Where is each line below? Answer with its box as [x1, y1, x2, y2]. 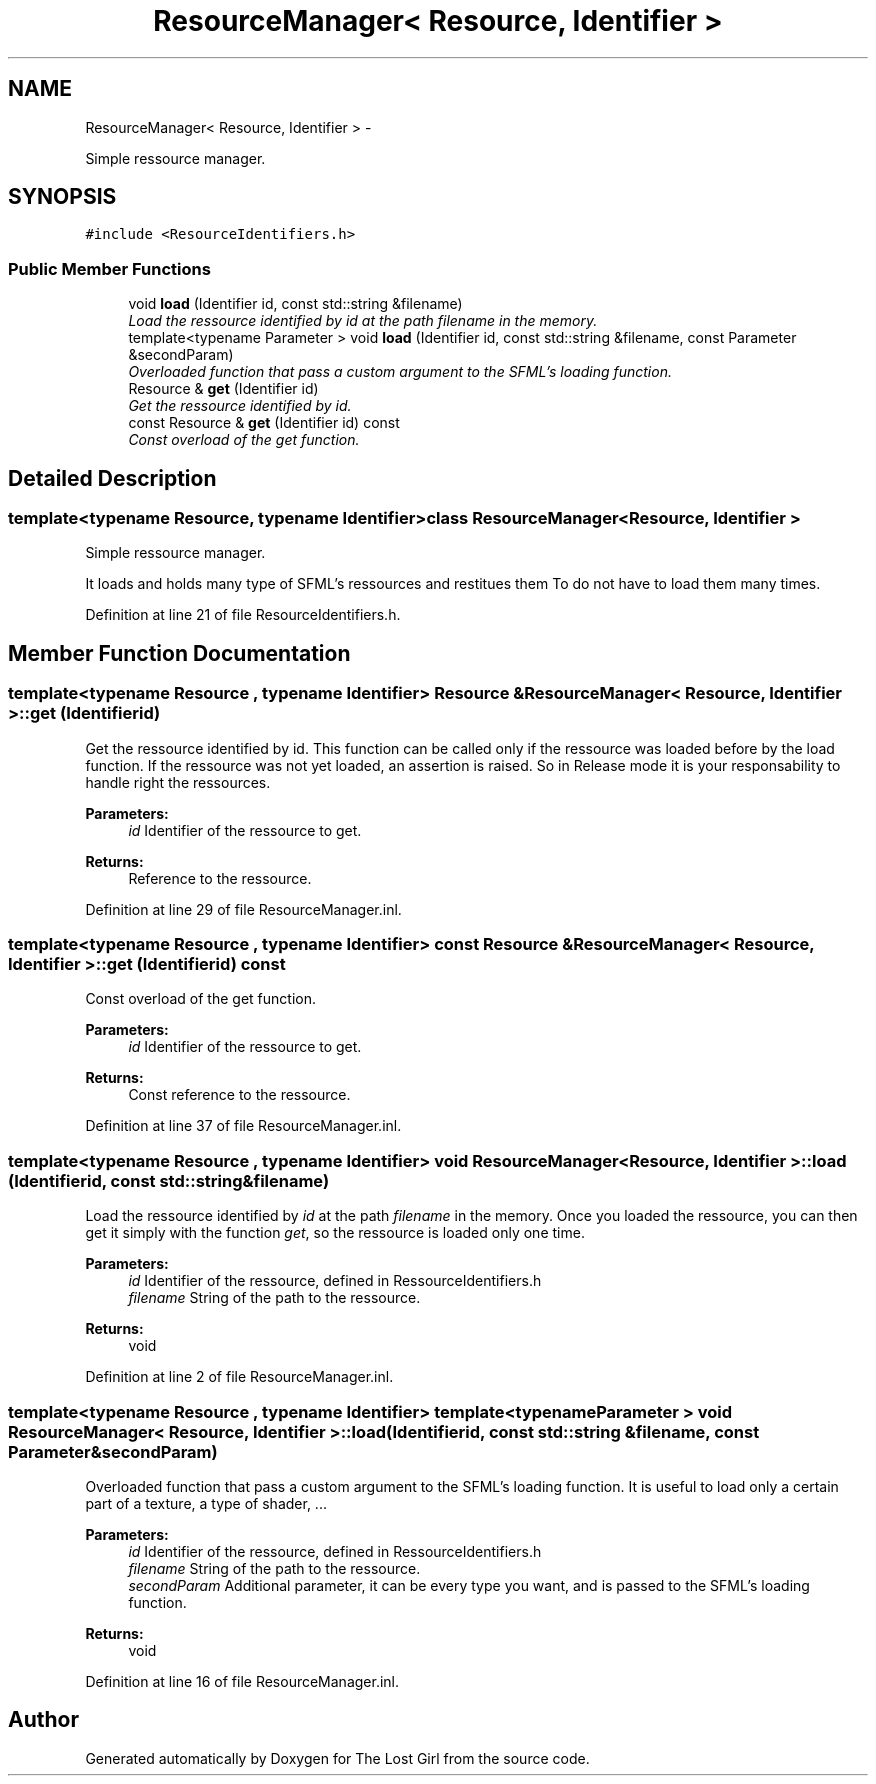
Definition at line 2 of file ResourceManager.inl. [85, 1368, 394, 1386]
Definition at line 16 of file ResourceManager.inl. [85, 1672, 400, 1690]
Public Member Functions [8, 258, 211, 279]
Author [8, 1707, 79, 1733]
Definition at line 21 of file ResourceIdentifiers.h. [85, 606, 401, 624]
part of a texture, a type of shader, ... [85, 1494, 327, 1512]
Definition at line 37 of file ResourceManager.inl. [85, 1117, 402, 1135]
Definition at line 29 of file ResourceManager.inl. [85, 900, 402, 918]
